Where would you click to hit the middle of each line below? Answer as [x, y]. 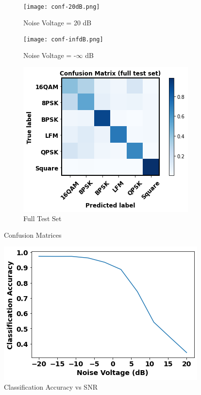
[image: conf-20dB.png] [62, 7]
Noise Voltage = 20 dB [58, 22]
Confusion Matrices [33, 235]
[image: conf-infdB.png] [63, 40]
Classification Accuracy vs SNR [51, 386]
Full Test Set [42, 218]
